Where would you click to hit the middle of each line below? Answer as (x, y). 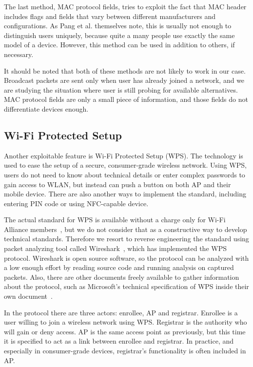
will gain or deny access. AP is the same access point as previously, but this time (125, 331)
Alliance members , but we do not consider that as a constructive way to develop (126, 229)
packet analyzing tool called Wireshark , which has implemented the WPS (115, 248)
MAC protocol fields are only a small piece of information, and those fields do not (126, 99)
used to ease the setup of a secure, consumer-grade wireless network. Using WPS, (125, 165)
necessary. (19, 54)
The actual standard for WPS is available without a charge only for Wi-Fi (115, 220)
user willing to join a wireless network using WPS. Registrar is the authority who (126, 322)
